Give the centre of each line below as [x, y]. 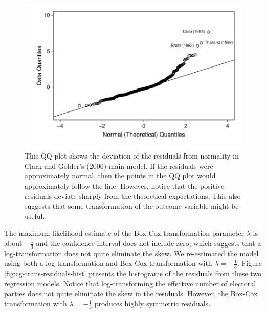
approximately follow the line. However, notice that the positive [125, 186]
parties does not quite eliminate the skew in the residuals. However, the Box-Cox [131, 293]
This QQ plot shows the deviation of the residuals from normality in [132, 156]
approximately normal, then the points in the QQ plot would [120, 176]
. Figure [250, 263]
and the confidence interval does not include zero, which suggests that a [149, 243]
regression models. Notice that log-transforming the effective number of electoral [130, 283]
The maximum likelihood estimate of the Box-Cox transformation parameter [124, 233]
